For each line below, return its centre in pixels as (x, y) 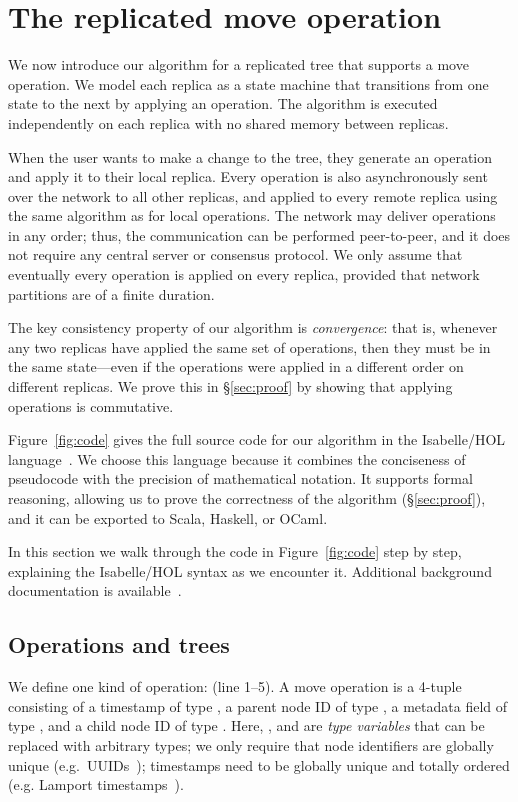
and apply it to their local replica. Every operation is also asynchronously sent (248, 176)
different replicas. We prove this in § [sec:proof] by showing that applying (230, 386)
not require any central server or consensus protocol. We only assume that (235, 254)
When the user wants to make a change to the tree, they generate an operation (250, 156)
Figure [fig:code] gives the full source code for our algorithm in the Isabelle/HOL (257, 439)
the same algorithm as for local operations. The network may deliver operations (252, 215)
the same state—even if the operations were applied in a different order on (236, 366)
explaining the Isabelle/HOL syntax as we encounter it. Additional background (250, 570)
